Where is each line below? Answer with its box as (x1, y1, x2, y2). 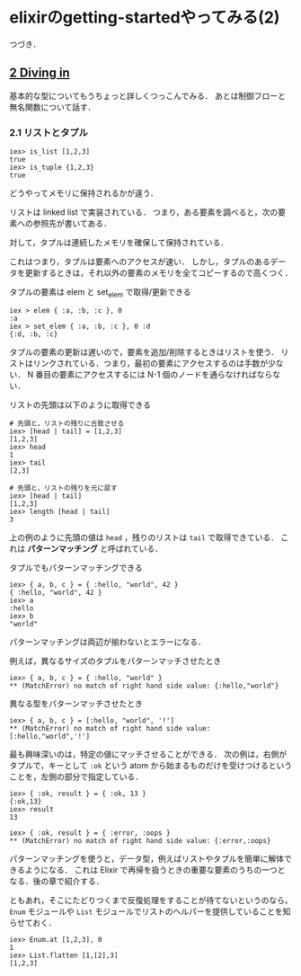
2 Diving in (9, 66, 70, 81)
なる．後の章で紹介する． (9, 875, 104, 886)
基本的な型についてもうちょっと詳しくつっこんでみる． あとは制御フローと (9, 90, 286, 101)
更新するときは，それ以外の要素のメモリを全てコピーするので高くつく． (24, 268, 293, 279)
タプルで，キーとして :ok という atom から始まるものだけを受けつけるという (9, 759, 293, 770)
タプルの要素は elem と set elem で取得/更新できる (9, 287, 191, 299)
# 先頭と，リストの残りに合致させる (9, 419, 125, 428)
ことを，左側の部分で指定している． (9, 771, 144, 782)
